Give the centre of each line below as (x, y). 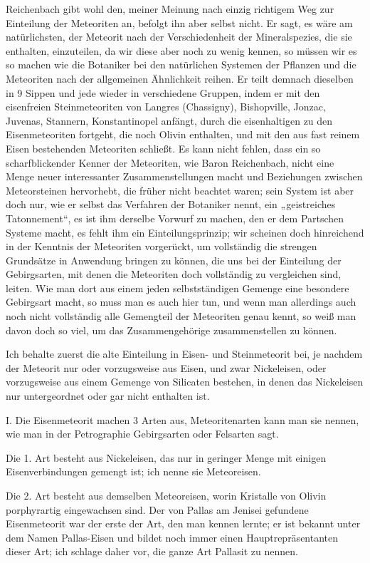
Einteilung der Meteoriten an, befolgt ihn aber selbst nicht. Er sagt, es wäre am (179, 22)
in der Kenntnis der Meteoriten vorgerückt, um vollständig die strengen (162, 246)
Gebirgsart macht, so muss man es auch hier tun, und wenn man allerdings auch (181, 302)
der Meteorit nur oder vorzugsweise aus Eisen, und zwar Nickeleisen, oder (166, 367)
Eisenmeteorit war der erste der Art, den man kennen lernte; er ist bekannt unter (183, 523)
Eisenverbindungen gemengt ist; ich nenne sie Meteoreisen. (133, 471)
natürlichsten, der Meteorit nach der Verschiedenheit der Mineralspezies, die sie (179, 37)
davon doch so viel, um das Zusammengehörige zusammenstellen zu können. (171, 330)
